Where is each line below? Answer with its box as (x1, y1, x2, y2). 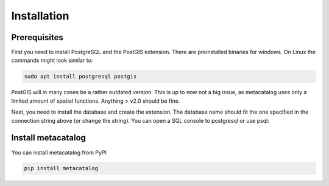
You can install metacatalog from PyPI (11, 149, 107, 156)
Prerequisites (11, 32, 63, 43)
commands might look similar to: (11, 57, 93, 64)
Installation (11, 9, 69, 22)
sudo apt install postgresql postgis (24, 73, 137, 80)
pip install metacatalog (24, 165, 99, 172)
